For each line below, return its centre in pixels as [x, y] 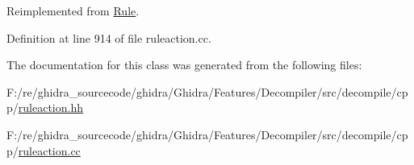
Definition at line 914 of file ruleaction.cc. [109, 37]
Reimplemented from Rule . [73, 10]
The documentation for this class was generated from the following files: [184, 65]
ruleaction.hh [50, 107]
